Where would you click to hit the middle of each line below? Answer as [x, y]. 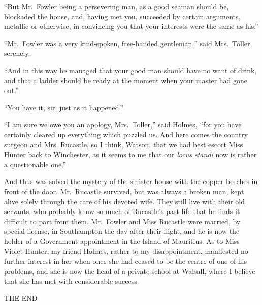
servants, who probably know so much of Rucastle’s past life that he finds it [122, 211]
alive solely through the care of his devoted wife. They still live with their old [125, 201]
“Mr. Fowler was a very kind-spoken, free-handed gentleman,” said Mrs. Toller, [128, 43]
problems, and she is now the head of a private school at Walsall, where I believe [130, 271]
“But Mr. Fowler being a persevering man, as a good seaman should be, [117, 6]
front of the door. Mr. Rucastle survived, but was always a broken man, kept [124, 191]
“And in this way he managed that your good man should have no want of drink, [130, 70]
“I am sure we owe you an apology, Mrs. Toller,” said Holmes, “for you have [123, 124]
